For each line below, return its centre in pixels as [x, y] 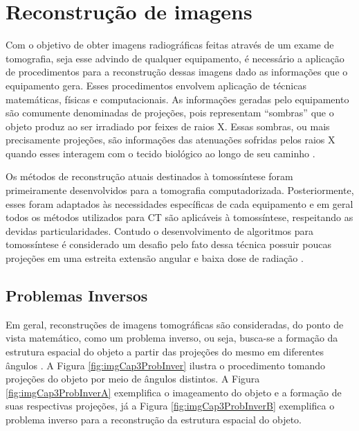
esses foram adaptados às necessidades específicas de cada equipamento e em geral [179, 203]
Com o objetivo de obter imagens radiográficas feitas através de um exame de [170, 45]
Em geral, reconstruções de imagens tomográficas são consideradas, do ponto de [175, 324]
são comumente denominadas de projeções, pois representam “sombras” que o [170, 113]
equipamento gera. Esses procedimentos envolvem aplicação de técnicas [156, 85]
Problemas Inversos [77, 296]
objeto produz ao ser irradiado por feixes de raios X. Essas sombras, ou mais [168, 126]
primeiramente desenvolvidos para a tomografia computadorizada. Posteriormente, [180, 190]
